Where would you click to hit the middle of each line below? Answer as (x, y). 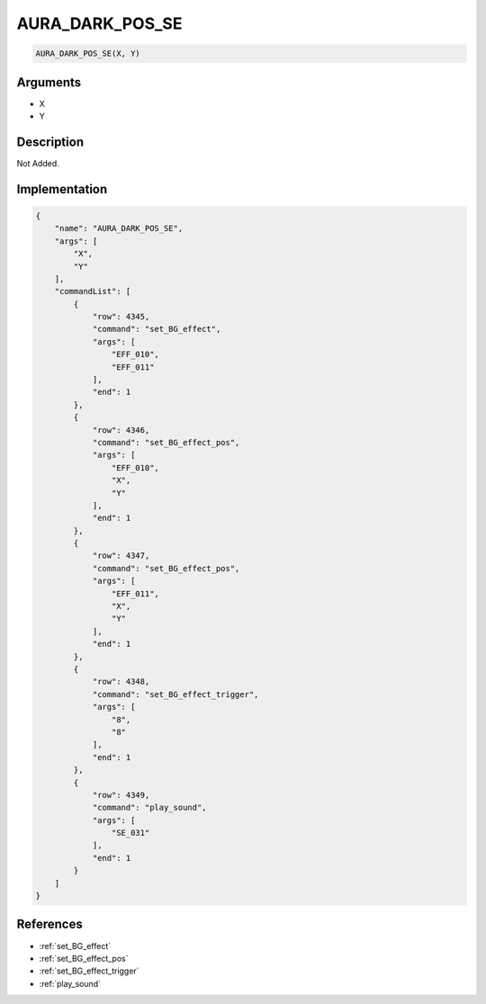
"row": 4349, (121, 795)
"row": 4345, (121, 317)
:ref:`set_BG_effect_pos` (84, 958)
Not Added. (38, 163)
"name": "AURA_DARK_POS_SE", (119, 229)
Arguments (49, 82)
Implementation (62, 189)
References (49, 924)
